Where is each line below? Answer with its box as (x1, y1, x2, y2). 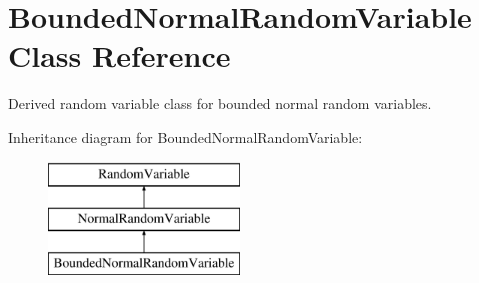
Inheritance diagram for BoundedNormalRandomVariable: (8, 126, 363, 147)
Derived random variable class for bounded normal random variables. (8, 93, 432, 114)
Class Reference (8, 35, 231, 76)
